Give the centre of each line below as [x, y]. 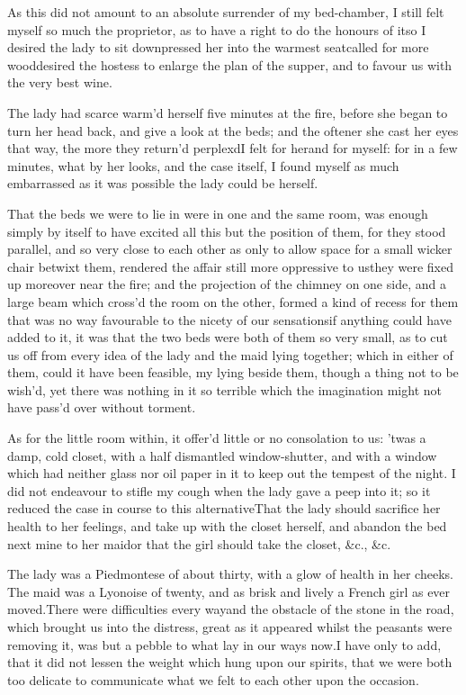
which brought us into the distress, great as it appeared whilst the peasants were [230, 627]
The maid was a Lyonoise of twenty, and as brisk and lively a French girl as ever [229, 591]
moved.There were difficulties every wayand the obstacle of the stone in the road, [231, 609]
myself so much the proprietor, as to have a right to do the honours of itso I [217, 29]
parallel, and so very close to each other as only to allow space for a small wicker [230, 249]
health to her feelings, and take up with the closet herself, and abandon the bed [227, 526]
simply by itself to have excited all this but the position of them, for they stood [227, 231]
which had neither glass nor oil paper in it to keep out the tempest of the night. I [232, 473]
